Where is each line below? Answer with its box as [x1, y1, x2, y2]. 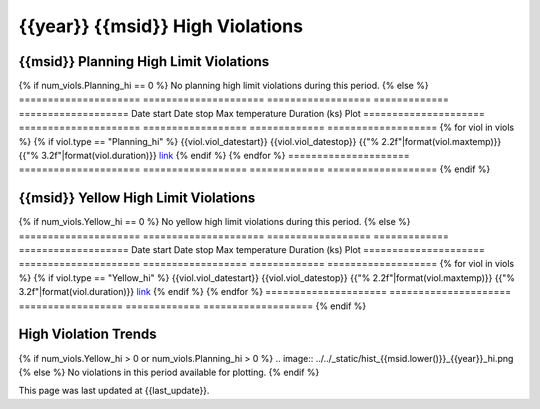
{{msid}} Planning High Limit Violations [18, 53, 270, 70]
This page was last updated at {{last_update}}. [18, 385, 210, 397]
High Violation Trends [18, 326, 157, 343]
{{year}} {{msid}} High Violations [18, 15, 304, 37]
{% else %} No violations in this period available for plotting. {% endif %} [18, 366, 320, 378]
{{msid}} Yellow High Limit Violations [18, 190, 256, 207]
